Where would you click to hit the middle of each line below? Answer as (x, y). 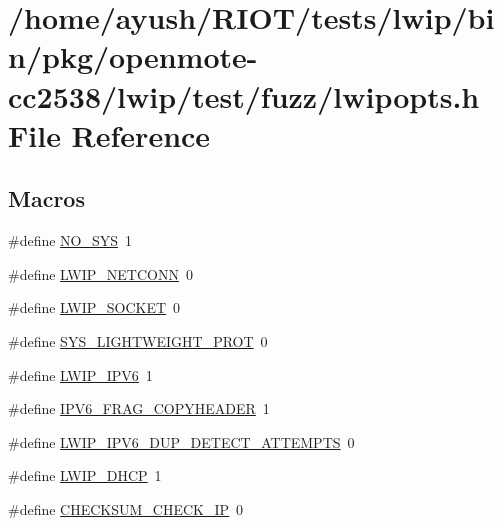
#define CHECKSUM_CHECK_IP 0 (126, 508)
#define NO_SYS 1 (70, 240)
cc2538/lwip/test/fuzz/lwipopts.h (244, 95)
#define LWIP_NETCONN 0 (100, 273)
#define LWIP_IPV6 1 (80, 374)
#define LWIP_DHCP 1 (85, 475)
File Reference (109, 134)
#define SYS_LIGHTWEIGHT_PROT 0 (138, 340)
